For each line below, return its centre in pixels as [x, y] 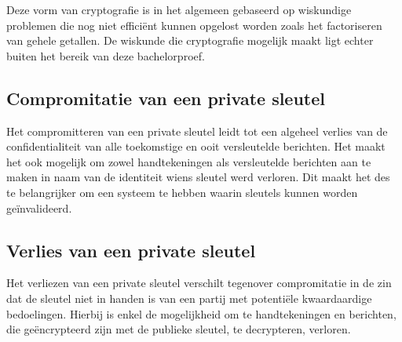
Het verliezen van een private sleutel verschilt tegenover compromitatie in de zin [199, 283]
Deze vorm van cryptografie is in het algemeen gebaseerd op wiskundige [179, 9]
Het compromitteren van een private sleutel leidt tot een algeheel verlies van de [197, 131]
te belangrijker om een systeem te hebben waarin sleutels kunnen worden [182, 192]
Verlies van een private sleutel [131, 250]
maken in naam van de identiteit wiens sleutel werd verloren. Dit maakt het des [198, 177]
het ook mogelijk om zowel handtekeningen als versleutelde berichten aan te [189, 161]
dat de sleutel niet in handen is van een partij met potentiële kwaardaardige [189, 298]
